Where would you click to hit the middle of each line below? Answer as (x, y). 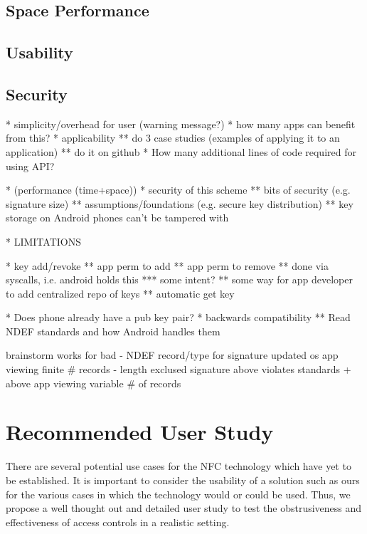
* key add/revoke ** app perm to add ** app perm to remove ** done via (167, 265)
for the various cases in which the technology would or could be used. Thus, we (178, 494)
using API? (30, 166)
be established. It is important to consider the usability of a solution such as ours (183, 480)
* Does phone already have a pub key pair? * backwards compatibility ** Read (178, 317)
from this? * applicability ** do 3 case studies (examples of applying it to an (173, 138)
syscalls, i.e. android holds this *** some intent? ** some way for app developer (179, 279)
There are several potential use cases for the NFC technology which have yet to (179, 466)
